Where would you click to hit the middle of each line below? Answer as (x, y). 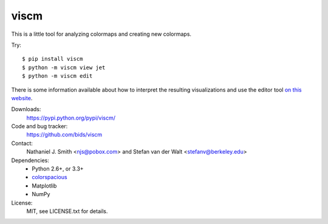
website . (22, 98)
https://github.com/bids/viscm (64, 135)
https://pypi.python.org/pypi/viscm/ (71, 118)
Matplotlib (44, 186)
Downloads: (26, 109)
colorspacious (50, 177)
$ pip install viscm (53, 59)
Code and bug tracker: (39, 126)
